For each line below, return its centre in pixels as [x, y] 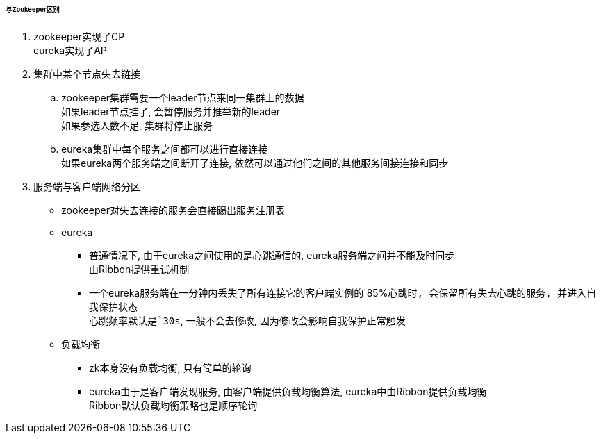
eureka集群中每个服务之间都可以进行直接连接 [165, 149]
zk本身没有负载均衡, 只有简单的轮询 [170, 367]
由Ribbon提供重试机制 [139, 269]
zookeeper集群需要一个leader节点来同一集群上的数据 [183, 97]
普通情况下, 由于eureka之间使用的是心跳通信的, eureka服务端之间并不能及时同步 [272, 255]
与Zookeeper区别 [33, 9]
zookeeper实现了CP [79, 36]
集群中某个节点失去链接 [87, 74]
